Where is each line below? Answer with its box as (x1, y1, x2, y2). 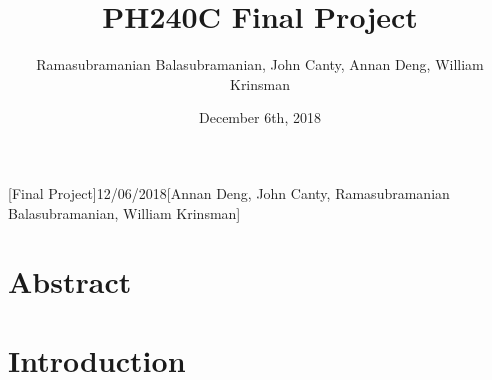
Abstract (8, 261, 132, 302)
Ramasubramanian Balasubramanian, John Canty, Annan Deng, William (36, 54, 484, 75)
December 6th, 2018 (199, 107, 321, 128)
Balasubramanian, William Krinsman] (8, 202, 241, 223)
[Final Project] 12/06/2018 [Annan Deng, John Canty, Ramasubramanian (8, 182, 450, 203)
